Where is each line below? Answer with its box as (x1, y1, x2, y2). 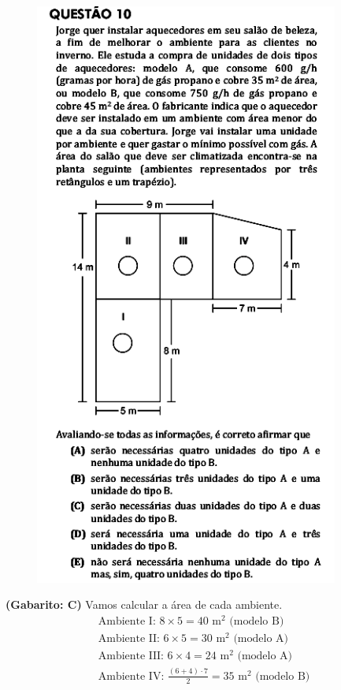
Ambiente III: (98, 651, 164, 662)
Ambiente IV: (98, 670, 165, 682)
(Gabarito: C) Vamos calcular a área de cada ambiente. (6, 596, 283, 613)
